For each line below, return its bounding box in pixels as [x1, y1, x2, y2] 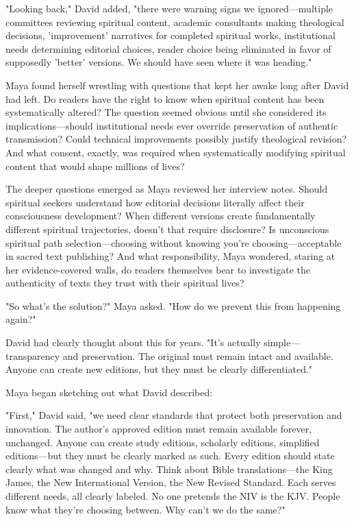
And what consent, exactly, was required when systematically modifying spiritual [5, 145, 346, 159]
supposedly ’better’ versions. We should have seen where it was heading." [5, 55, 312, 69]
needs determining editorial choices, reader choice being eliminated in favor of [5, 41, 331, 56]
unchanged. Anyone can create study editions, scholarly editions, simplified [5, 435, 320, 449]
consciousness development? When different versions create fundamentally [5, 208, 316, 223]
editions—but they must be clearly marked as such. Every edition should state [5, 448, 335, 463]
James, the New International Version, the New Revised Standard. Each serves [5, 475, 336, 489]
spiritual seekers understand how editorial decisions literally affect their [5, 195, 305, 209]
